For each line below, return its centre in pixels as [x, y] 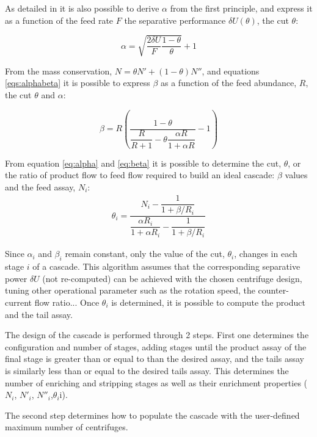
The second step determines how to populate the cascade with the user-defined [152, 415]
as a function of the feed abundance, [229, 83]
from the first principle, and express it [241, 8]
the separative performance [175, 20]
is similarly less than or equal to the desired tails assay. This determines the [147, 370]
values [296, 175]
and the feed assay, [40, 186]
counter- [273, 290]
